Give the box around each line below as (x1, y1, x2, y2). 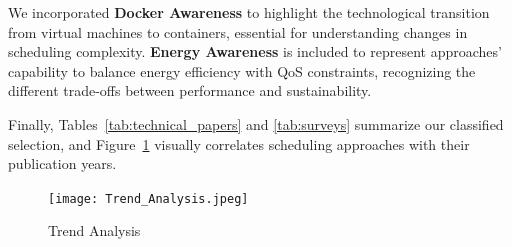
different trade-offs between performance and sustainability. (8, 80, 372, 101)
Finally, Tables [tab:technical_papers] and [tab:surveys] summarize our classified (8, 113, 504, 134)
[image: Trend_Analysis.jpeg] (48, 191, 249, 206)
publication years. (8, 153, 117, 174)
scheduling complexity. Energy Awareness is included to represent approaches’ (8, 41, 502, 62)
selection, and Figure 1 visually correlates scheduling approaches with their (8, 133, 470, 154)
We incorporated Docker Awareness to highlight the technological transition (8, 2, 490, 22)
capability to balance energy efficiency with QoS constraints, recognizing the (8, 60, 476, 81)
